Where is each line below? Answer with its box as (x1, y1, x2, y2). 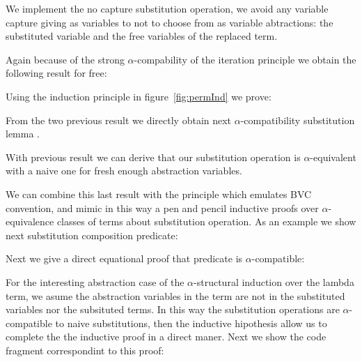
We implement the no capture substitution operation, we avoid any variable (6, 1, 329, 15)
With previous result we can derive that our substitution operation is (6, 149, 301, 164)
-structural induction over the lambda (194, 274, 354, 289)
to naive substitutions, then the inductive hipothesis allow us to (55, 315, 327, 330)
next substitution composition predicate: (6, 227, 178, 242)
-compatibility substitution (240, 112, 355, 127)
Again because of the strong (6, 52, 125, 66)
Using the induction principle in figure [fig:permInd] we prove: (6, 89, 271, 103)
